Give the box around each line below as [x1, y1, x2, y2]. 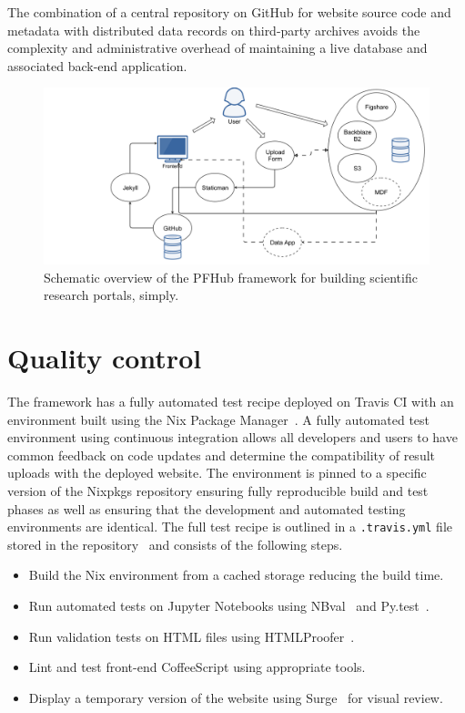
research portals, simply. [44, 285, 179, 305]
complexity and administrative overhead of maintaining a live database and [7, 38, 428, 57]
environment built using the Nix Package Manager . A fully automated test [7, 409, 430, 429]
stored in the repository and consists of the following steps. [7, 534, 343, 553]
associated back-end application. [7, 56, 187, 75]
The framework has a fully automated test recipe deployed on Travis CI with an [7, 392, 454, 411]
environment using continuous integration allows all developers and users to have [7, 428, 458, 447]
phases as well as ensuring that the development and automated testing [7, 499, 406, 518]
